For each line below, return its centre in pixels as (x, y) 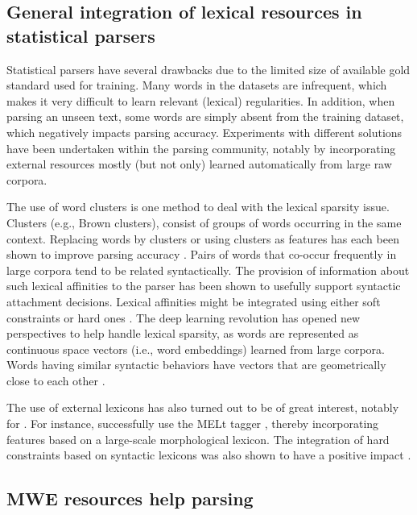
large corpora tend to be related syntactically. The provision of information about (208, 270)
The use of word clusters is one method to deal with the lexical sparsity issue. (198, 207)
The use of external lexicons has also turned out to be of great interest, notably (203, 407)
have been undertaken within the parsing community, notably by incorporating (201, 148)
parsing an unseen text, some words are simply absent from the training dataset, (205, 116)
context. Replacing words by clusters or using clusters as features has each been (203, 238)
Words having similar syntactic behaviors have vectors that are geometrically (196, 365)
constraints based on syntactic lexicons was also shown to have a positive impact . (209, 455)
